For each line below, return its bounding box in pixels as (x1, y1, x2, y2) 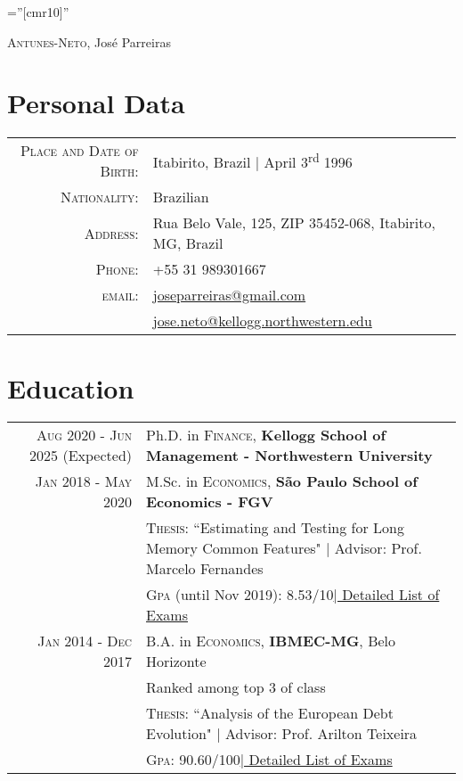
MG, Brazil (152, 233, 223, 254)
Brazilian (152, 186, 209, 208)
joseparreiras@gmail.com (152, 284, 306, 306)
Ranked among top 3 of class (146, 677, 326, 698)
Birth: (100, 160, 139, 182)
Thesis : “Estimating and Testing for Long (146, 517, 404, 538)
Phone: (95, 259, 139, 280)
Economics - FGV (146, 491, 273, 513)
